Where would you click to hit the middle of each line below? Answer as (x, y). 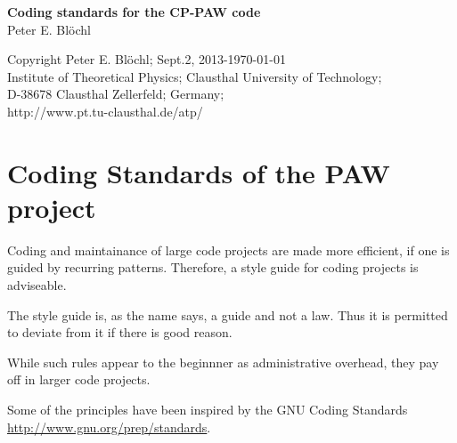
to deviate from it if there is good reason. (120, 332)
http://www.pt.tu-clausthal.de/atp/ (105, 111)
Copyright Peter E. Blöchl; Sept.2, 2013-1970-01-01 (147, 59)
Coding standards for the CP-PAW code (134, 12)
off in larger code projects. (79, 379)
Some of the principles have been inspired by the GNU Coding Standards (208, 410)
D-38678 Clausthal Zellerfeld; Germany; (116, 94)
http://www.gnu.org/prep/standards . (109, 427)
